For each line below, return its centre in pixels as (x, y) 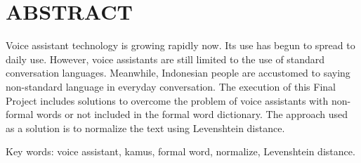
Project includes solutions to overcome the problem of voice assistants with (167, 100)
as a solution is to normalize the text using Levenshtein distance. (145, 128)
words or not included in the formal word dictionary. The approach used (192, 114)
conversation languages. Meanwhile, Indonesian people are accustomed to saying (178, 73)
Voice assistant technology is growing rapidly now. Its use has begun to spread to (180, 45)
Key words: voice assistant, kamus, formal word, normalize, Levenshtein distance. (180, 151)
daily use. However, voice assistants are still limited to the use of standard (165, 59)
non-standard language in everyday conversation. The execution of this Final (171, 86)
